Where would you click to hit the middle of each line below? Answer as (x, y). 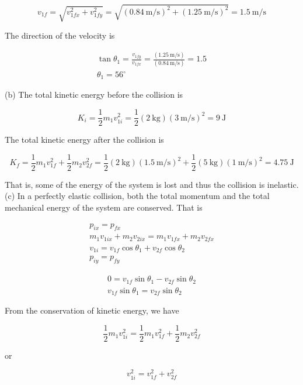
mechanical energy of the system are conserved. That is (104, 207)
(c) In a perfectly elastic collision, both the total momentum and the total (137, 196)
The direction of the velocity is (60, 35)
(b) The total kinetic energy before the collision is (94, 94)
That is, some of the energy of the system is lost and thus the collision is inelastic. (152, 184)
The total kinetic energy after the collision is (84, 140)
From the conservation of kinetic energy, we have (92, 310)
